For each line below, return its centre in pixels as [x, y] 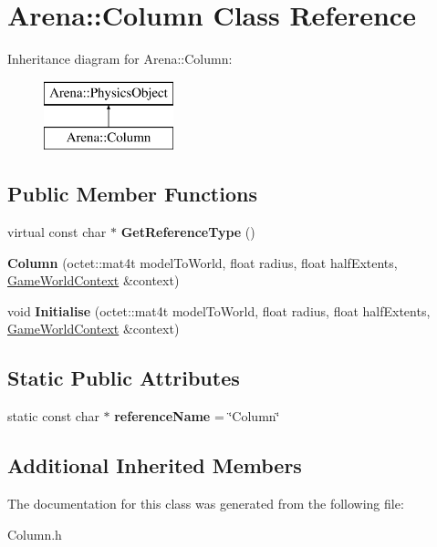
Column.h [35, 534]
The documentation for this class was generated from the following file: [206, 504]
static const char [53, 416]
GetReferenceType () [188, 232]
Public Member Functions [132, 194]
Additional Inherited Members [155, 465]
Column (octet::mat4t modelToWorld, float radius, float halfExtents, [203, 262]
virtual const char [57, 232]
